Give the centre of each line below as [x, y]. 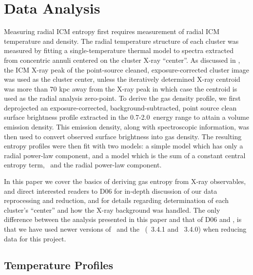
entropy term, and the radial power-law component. [83, 165]
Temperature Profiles [58, 265]
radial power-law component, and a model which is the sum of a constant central [125, 155]
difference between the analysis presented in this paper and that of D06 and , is [123, 219]
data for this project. [35, 238]
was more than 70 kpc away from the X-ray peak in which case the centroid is [121, 88]
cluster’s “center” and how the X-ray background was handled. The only [112, 210]
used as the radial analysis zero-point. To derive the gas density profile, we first [122, 98]
